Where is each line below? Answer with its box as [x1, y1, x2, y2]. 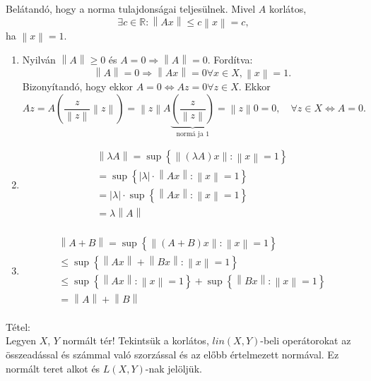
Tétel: [6, 319, 30, 334]
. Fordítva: [207, 52, 253, 67]
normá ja [176, 130, 204, 138]
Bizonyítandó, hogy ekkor [22, 79, 133, 94]
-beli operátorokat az [260, 333, 351, 348]
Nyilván [22, 52, 56, 67]
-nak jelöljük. [145, 361, 202, 375]
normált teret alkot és [6, 361, 100, 375]
